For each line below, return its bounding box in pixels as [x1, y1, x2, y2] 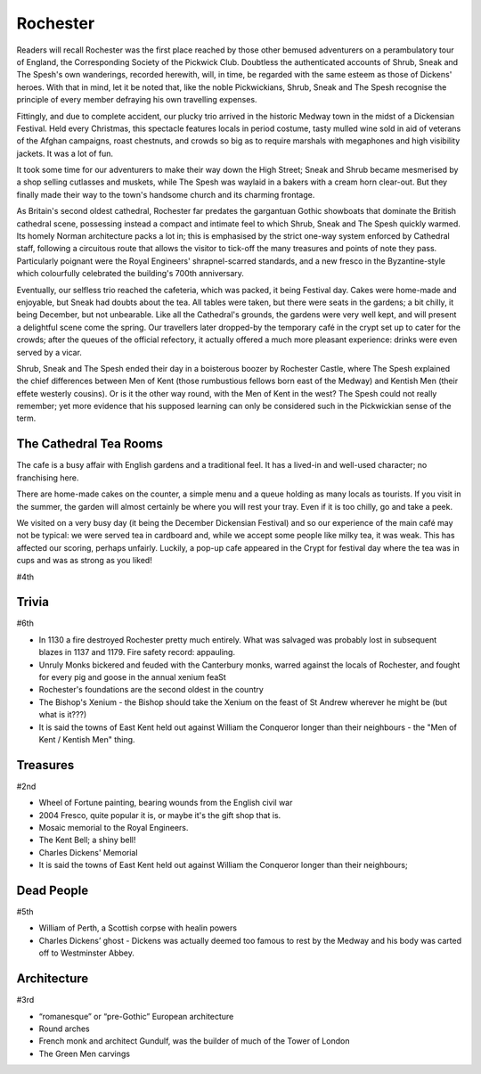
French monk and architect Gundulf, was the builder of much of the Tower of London [38, 1036, 350, 1046]
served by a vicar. [16, 347, 82, 357]
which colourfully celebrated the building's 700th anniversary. [16, 268, 245, 279]
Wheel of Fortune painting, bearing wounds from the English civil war [38, 798, 293, 808]
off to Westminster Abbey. [38, 947, 135, 958]
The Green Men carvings [38, 1048, 131, 1059]
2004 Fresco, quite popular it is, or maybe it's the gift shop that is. [38, 809, 281, 820]
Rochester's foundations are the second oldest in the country [38, 685, 265, 695]
